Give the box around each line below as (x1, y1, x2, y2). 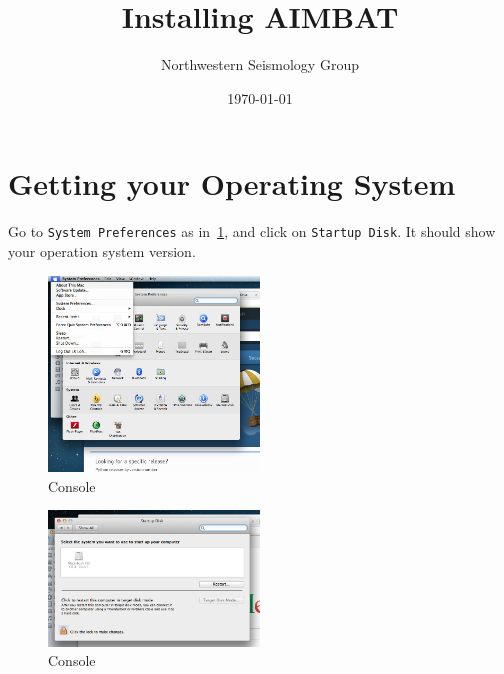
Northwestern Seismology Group (161, 54, 359, 75)
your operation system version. (8, 240, 196, 261)
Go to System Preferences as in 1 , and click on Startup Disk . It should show (8, 221, 496, 242)
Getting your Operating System (8, 163, 456, 204)
